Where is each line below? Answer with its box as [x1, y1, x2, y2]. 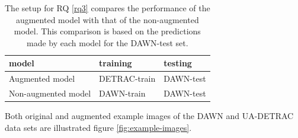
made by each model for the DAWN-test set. [27, 36, 188, 49]
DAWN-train [99, 87, 146, 100]
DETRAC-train [99, 72, 156, 85]
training [99, 57, 132, 69]
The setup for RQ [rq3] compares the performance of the [5, 2, 210, 14]
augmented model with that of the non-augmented [15, 13, 199, 25]
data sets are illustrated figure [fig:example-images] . [5, 121, 192, 133]
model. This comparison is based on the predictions [14, 25, 201, 37]
